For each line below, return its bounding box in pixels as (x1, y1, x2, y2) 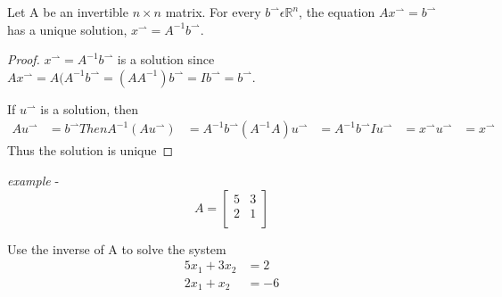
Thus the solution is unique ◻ (7, 141, 174, 160)
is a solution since (117, 50, 215, 69)
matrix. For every (165, 3, 261, 21)
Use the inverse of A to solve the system (7, 239, 226, 258)
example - (7, 171, 60, 189)
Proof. (7, 50, 40, 69)
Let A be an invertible (7, 3, 128, 21)
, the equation (299, 3, 375, 21)
